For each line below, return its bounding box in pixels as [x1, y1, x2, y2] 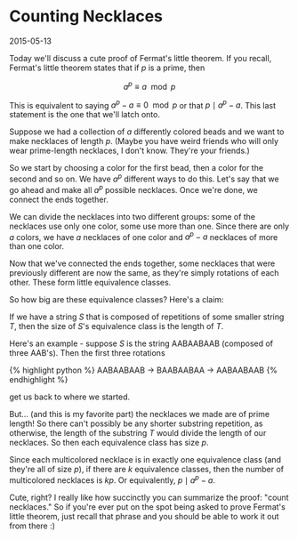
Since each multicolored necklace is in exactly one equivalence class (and [9, 455, 282, 465]
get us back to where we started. [9, 391, 131, 402]
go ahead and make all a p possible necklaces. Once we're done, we [9, 182, 258, 195]
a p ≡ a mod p [123, 79, 176, 92]
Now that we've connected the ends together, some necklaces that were [9, 258, 276, 269]
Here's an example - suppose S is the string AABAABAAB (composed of [9, 338, 274, 349]
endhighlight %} [9, 374, 68, 385]
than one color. [9, 241, 65, 252]
